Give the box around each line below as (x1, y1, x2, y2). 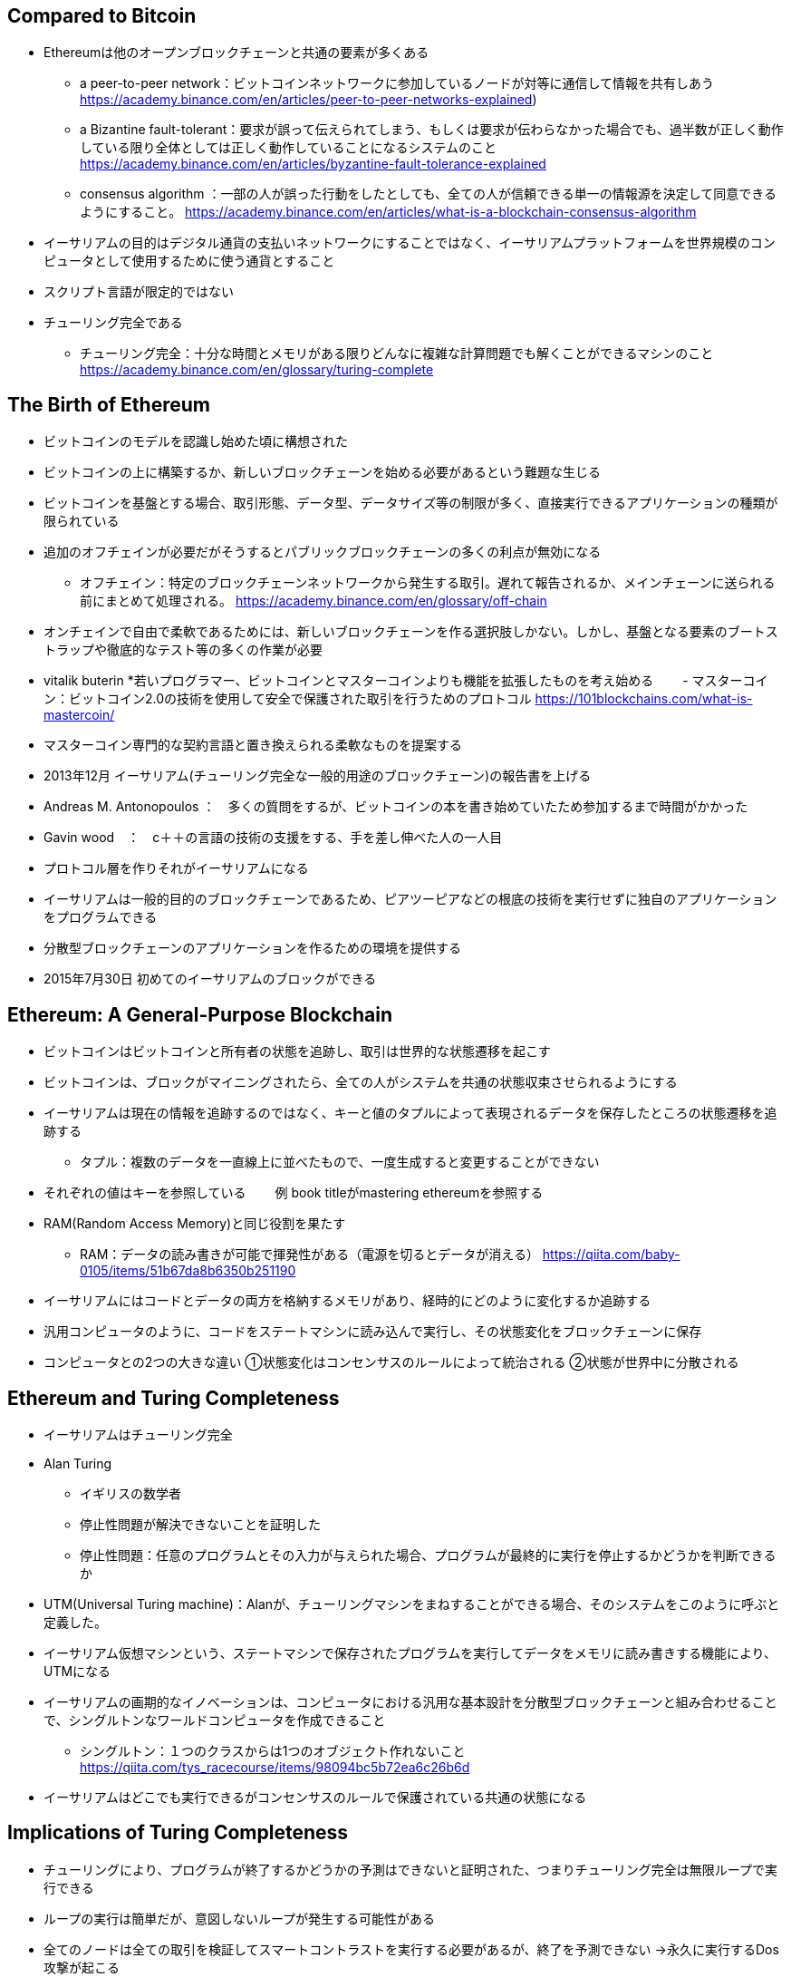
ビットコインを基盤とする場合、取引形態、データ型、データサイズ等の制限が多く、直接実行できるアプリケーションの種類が (43, 495, 778, 511)
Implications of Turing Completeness (7, 1821, 349, 1845)
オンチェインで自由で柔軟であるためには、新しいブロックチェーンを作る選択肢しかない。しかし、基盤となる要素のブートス (43, 624, 778, 640)
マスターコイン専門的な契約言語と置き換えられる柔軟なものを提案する (43, 737, 462, 753)
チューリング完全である (43, 315, 183, 331)
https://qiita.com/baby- (542, 1246, 680, 1263)
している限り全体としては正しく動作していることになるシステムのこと (80, 140, 497, 156)
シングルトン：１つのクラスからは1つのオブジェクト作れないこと (80, 1742, 466, 1759)
